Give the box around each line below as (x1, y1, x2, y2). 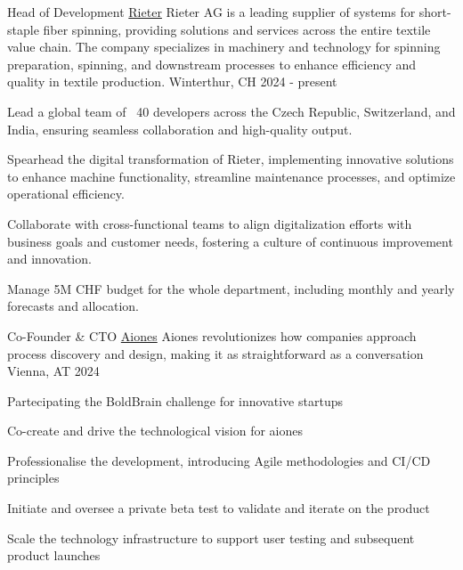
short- (418, 3, 451, 20)
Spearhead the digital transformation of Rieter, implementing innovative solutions (7, 150, 454, 168)
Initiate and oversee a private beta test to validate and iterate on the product (7, 499, 430, 517)
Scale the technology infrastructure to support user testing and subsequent (7, 528, 415, 547)
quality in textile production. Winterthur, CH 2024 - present (7, 72, 337, 91)
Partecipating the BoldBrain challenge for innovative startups (7, 391, 343, 410)
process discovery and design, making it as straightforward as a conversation (7, 344, 424, 362)
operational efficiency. (7, 184, 125, 203)
